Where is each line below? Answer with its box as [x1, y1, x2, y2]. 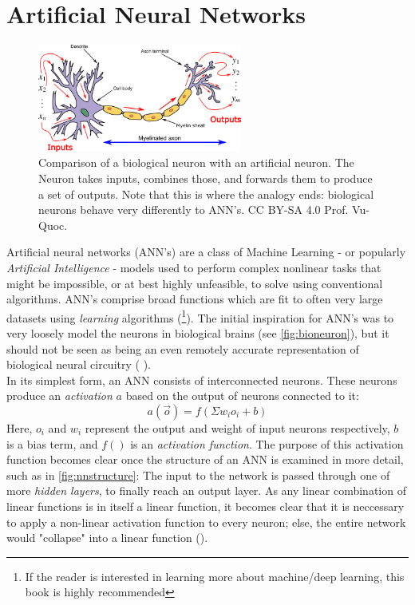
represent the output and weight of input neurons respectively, [85, 419, 390, 436]
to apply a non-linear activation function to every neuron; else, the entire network [6, 513, 406, 530]
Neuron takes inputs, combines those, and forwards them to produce [38, 170, 373, 187]
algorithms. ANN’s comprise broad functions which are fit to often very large [6, 291, 383, 307]
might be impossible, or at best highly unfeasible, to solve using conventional [6, 275, 383, 291]
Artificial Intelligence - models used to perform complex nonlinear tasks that [6, 259, 381, 275]
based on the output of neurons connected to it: [125, 387, 359, 404]
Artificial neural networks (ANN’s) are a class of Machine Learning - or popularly [6, 243, 406, 260]
